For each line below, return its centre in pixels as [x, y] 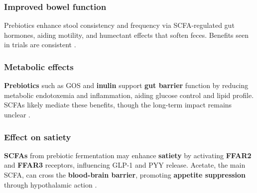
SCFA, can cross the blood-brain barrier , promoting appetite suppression [125, 175]
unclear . [17, 114]
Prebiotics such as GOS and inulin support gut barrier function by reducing [126, 85]
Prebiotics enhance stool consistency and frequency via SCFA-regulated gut [119, 25]
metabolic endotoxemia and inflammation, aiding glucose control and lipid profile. [129, 95]
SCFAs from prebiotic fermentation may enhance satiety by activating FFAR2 [128, 155]
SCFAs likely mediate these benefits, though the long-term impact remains [118, 105]
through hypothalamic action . [51, 184]
